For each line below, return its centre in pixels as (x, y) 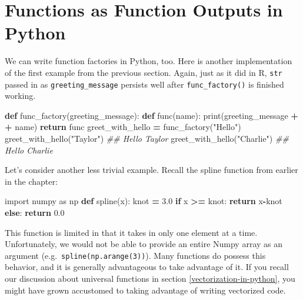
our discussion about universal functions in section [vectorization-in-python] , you (150, 278)
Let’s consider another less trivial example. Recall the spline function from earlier (151, 170)
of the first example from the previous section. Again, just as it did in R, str (144, 72)
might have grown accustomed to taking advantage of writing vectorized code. (145, 290)
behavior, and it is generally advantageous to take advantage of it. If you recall (147, 267)
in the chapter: (31, 181)
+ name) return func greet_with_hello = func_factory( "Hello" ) (123, 127)
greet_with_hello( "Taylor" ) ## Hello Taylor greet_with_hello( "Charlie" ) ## (147, 138)
